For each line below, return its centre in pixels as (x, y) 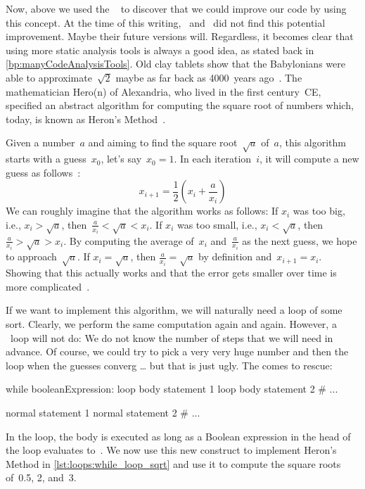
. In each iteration (213, 159)
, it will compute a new (309, 159)
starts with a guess (46, 159)
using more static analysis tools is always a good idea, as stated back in (160, 50)
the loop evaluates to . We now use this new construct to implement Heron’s (171, 450)
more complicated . (48, 286)
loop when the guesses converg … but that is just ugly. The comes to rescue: (169, 365)
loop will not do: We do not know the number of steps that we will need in (172, 337)
